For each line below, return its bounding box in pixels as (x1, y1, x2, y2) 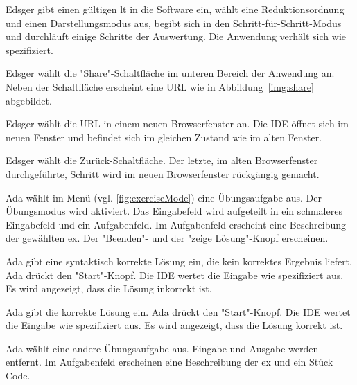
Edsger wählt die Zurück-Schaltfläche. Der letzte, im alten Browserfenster (6, 153, 318, 168)
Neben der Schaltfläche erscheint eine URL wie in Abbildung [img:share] (6, 79, 314, 93)
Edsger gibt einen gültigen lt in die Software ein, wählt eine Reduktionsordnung (6, 2, 345, 16)
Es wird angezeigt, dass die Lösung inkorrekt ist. (6, 281, 212, 296)
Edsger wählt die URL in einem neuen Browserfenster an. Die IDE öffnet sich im (6, 116, 349, 131)
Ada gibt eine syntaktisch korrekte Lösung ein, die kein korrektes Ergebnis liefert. (6, 253, 352, 268)
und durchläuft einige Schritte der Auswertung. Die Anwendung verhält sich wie (6, 29, 346, 44)
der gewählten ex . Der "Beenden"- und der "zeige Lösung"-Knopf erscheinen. (6, 231, 329, 245)
